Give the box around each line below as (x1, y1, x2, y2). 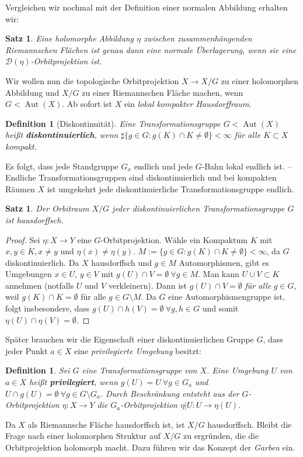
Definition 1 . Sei (5, 364, 70, 376)
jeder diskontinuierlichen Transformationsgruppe (112, 202, 285, 214)
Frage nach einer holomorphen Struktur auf (5, 430, 161, 442)
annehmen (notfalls (5, 279, 74, 291)
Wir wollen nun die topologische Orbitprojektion (5, 74, 179, 86)
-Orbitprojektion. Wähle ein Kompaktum (100, 233, 248, 245)
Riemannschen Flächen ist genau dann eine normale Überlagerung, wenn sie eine (5, 43, 297, 56)
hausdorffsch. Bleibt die (207, 418, 292, 430)
